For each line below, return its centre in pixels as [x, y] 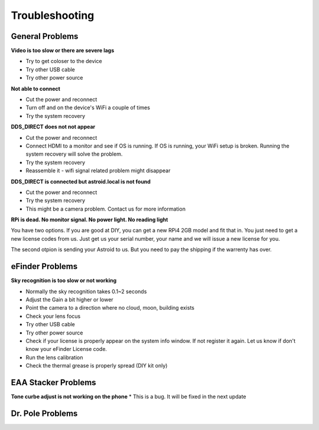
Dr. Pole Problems [44, 413]
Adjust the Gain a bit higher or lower [69, 299]
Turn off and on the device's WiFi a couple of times [88, 108]
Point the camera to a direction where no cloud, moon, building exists [110, 308]
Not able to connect [35, 88]
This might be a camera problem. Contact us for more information [106, 209]
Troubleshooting [53, 15]
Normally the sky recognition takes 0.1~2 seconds [86, 291]
